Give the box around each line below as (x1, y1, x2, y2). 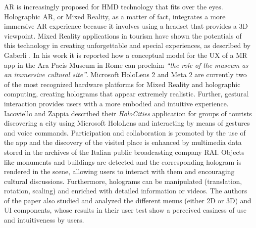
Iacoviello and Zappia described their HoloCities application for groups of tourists (4, 108, 252, 118)
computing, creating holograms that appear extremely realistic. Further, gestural (4, 89, 249, 99)
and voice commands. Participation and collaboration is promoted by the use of (4, 127, 246, 137)
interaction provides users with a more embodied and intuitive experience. (4, 98, 229, 108)
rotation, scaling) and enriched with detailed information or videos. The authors (4, 185, 247, 196)
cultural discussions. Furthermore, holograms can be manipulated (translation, (4, 176, 242, 186)
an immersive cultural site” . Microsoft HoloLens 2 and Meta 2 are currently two (4, 69, 247, 80)
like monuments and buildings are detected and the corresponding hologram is (4, 156, 242, 167)
